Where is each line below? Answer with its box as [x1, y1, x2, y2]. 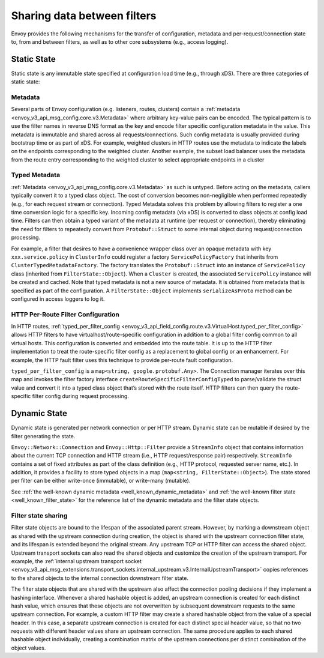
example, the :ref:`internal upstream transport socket [11, 557, 142, 564]
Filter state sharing [11, 512, 68, 519]
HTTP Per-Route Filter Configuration [11, 310, 119, 318]
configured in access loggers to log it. [11, 295, 105, 303]
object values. [11, 644, 46, 651]
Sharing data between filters [11, 9, 157, 22]
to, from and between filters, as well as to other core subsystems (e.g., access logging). [11, 38, 229, 45]
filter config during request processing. [32, 393, 129, 400]
